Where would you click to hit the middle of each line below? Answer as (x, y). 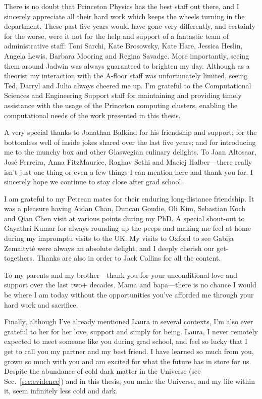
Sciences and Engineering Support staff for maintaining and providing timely (123, 95)
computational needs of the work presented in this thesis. (92, 115)
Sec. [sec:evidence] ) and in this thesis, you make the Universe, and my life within (130, 381)
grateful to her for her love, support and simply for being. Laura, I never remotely (131, 331)
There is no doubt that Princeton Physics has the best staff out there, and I (122, 6)
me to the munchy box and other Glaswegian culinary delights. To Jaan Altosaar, (130, 152)
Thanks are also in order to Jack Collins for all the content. (129, 258)
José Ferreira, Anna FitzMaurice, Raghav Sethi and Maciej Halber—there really (128, 161)
